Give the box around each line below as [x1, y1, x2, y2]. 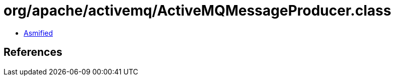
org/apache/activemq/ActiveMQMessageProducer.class [4, 2, 391, 19]
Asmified [24, 28, 53, 37]
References [4, 46, 62, 59]
